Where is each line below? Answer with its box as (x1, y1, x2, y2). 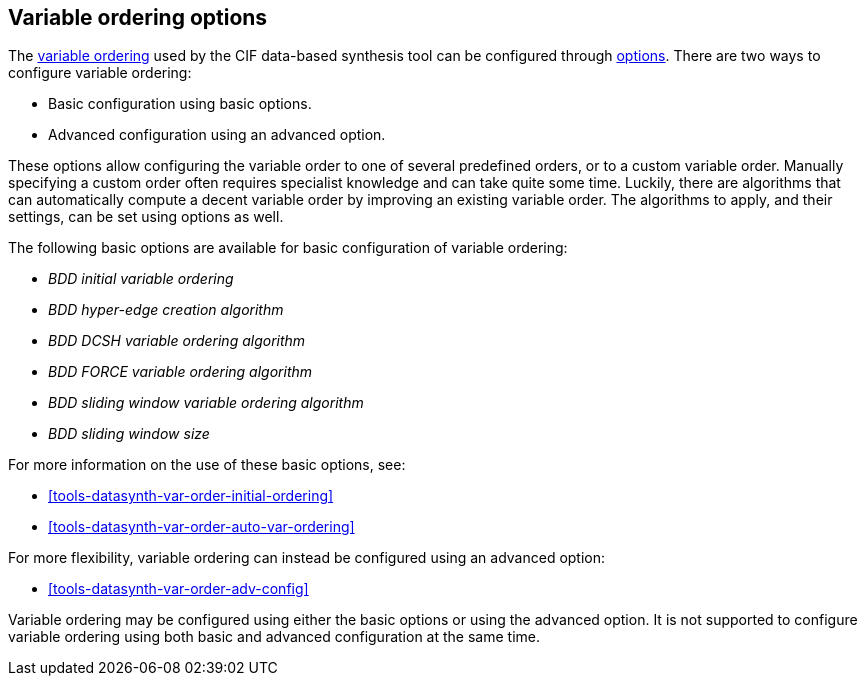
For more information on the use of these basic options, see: (8, 456, 406, 474)
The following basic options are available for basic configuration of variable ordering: (8, 239, 568, 257)
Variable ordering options (8, 5, 268, 30)
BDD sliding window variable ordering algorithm (48, 394, 364, 412)
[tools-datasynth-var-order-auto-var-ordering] (48, 518, 355, 536)
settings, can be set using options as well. (8, 208, 284, 226)
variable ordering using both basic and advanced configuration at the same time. (8, 628, 540, 646)
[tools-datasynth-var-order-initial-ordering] (48, 487, 334, 505)
